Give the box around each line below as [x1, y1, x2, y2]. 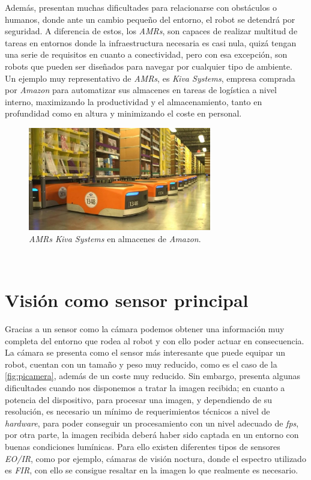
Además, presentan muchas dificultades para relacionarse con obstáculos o [5, 1, 277, 13]
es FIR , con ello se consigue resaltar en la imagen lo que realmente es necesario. [5, 464, 298, 476]
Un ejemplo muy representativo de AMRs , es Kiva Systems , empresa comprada [5, 71, 295, 84]
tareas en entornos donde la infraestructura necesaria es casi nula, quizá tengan [5, 36, 297, 49]
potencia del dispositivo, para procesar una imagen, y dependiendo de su [5, 393, 272, 406]
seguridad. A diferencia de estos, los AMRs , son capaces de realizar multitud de [5, 25, 298, 37]
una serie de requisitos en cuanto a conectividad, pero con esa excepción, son [5, 48, 288, 61]
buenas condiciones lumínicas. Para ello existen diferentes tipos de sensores [5, 440, 280, 453]
